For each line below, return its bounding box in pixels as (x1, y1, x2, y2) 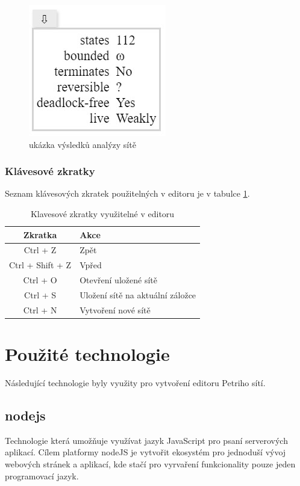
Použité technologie (5, 342, 170, 366)
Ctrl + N (23, 303, 57, 316)
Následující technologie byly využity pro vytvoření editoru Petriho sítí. (5, 377, 266, 389)
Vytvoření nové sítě (80, 303, 151, 316)
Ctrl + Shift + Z (9, 259, 72, 271)
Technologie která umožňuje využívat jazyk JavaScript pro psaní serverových (5, 434, 288, 446)
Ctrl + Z (23, 244, 57, 256)
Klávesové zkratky (5, 164, 95, 179)
